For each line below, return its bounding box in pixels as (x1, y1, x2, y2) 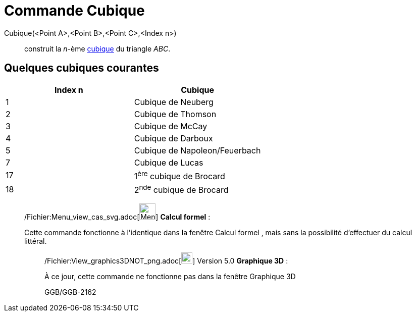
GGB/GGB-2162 (44, 288, 96, 297)
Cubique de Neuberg (134, 96, 214, 107)
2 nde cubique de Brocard (134, 183, 229, 195)
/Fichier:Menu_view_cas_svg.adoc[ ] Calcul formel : (24, 213, 211, 222)
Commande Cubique (4, 2, 145, 19)
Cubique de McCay (134, 121, 207, 131)
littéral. (24, 237, 47, 246)
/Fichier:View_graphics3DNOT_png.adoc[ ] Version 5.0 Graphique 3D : (44, 256, 288, 266)
